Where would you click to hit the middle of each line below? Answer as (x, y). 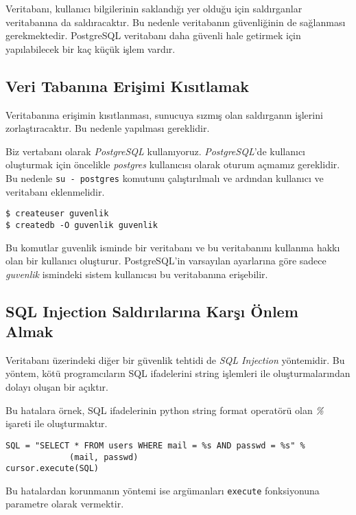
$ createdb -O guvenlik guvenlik (82, 225)
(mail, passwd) (104, 457)
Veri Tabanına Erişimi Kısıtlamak (127, 85)
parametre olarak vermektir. (65, 504)
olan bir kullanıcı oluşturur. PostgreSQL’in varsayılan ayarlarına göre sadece (166, 261)
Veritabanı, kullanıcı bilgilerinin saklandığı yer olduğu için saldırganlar (154, 8)
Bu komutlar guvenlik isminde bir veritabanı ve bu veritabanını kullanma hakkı (173, 247)
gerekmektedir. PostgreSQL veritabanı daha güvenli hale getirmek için (153, 35)
